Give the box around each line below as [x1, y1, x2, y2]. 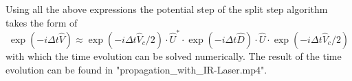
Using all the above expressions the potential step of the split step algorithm [5, 2, 328, 16]
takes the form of [5, 15, 78, 29]
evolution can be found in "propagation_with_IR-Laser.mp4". [5, 62, 267, 76]
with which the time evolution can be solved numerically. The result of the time [5, 48, 342, 63]
